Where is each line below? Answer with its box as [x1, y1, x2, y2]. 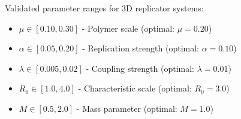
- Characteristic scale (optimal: [78, 82, 192, 94]
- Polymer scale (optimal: [82, 22, 175, 34]
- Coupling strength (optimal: [86, 62, 195, 74]
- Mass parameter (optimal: [76, 102, 177, 114]
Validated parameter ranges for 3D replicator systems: [5, 2, 204, 14]
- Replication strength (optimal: [82, 42, 199, 54]
